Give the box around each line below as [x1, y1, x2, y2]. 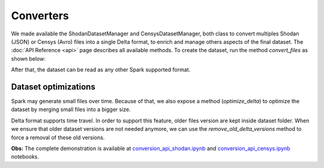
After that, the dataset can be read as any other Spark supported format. [11, 66, 191, 73]
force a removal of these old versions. [11, 134, 105, 141]
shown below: [11, 55, 46, 62]
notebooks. [11, 153, 39, 160]
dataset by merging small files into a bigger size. [11, 106, 131, 113]
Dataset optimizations [11, 82, 95, 92]
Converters [11, 9, 69, 22]
